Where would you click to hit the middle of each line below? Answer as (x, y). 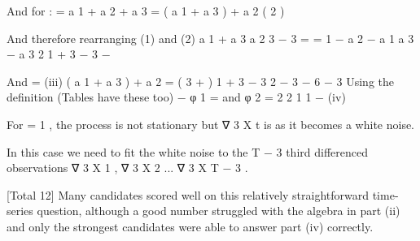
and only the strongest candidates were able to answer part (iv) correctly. (190, 226)
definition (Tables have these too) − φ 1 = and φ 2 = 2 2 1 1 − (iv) (176, 97)
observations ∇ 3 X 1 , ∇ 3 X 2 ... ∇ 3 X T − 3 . (127, 168)
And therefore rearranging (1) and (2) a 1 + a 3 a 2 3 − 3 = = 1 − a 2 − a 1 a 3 (210, 38)
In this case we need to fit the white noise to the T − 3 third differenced (187, 151)
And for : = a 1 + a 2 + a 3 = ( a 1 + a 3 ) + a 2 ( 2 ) (146, 11)
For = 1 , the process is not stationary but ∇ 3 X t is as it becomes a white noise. (211, 124)
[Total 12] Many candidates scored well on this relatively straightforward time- (203, 194)
